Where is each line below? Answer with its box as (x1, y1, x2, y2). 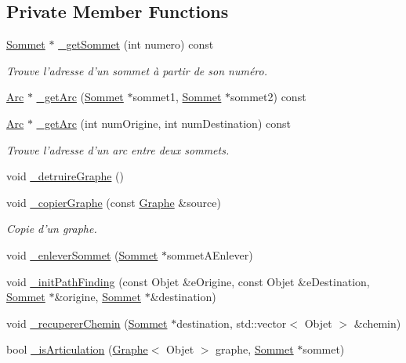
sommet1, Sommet (132, 89, 222, 105)
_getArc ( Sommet (36, 89, 124, 105)
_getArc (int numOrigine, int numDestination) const (36, 114, 291, 131)
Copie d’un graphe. (6, 220, 97, 237)
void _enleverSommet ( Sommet (6, 246, 158, 263)
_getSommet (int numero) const (58, 36, 214, 53)
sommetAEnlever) (167, 246, 253, 263)
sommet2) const (230, 89, 306, 105)
